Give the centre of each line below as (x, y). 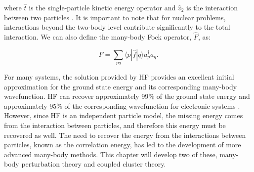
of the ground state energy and (203, 96)
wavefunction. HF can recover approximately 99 (76, 96)
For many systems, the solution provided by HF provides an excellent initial (119, 76)
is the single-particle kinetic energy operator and (102, 7)
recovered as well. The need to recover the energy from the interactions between (125, 135)
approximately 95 (30, 106)
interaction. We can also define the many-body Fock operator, (98, 37)
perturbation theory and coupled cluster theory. (94, 164)
